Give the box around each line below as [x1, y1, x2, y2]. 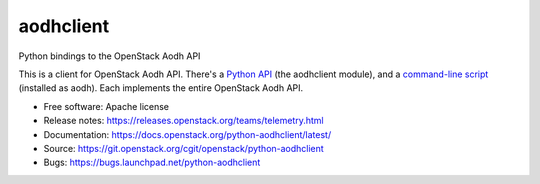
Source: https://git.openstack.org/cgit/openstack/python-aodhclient [43, 142, 324, 154]
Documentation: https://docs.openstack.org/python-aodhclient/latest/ [43, 128, 332, 140]
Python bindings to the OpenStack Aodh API [18, 50, 201, 62]
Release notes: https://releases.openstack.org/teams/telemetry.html [43, 115, 324, 127]
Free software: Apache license [43, 100, 170, 112]
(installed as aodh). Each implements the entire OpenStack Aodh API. [18, 82, 304, 94]
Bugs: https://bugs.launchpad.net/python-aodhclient [43, 156, 261, 169]
